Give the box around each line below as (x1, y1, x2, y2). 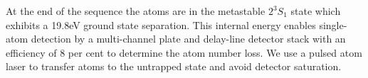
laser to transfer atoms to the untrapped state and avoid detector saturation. (6, 59, 342, 74)
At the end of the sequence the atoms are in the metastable (6, 4, 266, 18)
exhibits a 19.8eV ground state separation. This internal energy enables (6, 17, 316, 32)
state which (290, 4, 341, 18)
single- (319, 17, 347, 32)
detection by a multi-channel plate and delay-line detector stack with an (31, 31, 346, 46)
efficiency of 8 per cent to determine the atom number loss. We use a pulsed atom (6, 45, 362, 60)
